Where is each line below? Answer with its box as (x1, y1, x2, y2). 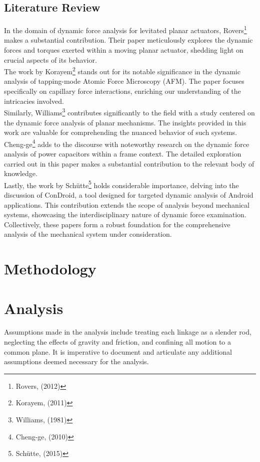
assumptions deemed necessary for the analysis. (4, 356, 149, 367)
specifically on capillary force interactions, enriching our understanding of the (4, 86, 241, 96)
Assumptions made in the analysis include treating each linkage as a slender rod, (4, 327, 251, 337)
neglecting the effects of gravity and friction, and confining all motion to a (4, 337, 231, 347)
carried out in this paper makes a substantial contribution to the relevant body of (4, 158, 254, 169)
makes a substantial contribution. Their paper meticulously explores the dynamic (4, 35, 253, 45)
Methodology (4, 258, 96, 279)
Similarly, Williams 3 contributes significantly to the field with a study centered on (4, 106, 255, 117)
